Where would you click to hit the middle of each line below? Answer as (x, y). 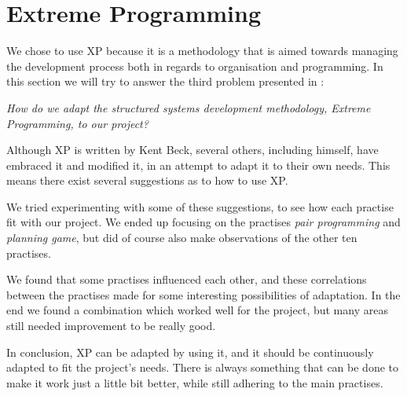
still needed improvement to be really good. (111, 326)
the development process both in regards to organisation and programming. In (195, 66)
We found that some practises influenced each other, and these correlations (187, 279)
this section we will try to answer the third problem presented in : (165, 81)
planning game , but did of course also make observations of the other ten (182, 238)
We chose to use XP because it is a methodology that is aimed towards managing (202, 51)
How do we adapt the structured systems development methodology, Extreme (189, 107)
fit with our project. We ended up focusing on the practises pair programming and (203, 222)
